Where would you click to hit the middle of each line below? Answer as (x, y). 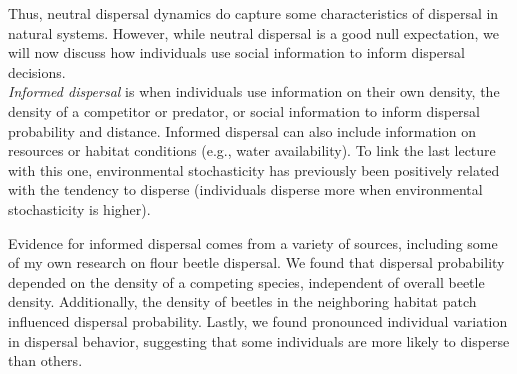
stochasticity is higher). (79, 208)
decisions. (37, 71)
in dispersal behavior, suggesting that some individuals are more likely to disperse (259, 340)
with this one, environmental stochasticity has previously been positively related (254, 169)
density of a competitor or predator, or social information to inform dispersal (244, 110)
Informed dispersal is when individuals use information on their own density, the (254, 91)
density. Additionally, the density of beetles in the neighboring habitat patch (242, 301)
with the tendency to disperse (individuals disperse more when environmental (245, 189)
